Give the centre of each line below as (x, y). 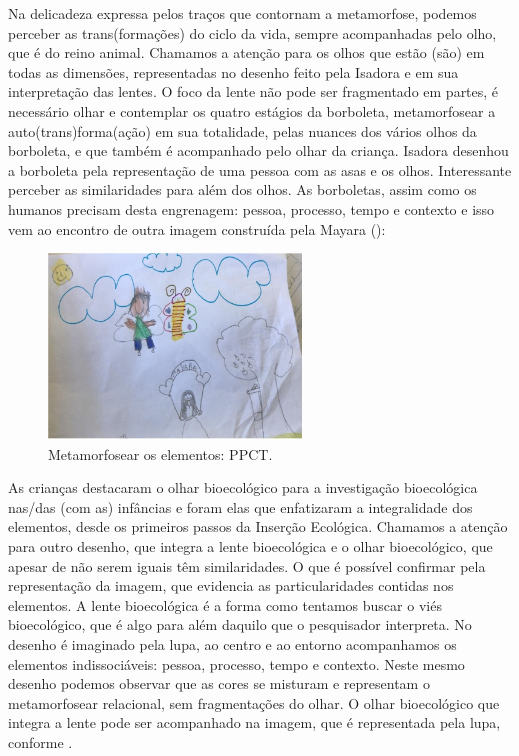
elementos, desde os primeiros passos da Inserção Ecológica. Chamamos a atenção (258, 526)
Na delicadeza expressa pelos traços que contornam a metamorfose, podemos (242, 13)
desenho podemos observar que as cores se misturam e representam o (219, 683)
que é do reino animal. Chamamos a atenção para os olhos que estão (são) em (246, 52)
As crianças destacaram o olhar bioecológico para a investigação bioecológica (243, 487)
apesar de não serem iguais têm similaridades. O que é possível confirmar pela (247, 565)
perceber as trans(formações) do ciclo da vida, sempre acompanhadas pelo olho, (252, 32)
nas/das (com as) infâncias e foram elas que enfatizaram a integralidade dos (240, 506)
